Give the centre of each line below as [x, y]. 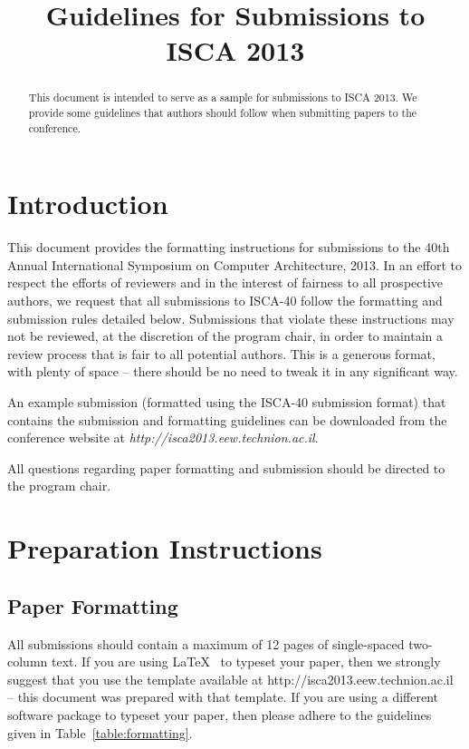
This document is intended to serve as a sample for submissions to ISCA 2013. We [223, 97]
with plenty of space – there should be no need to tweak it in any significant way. [233, 371]
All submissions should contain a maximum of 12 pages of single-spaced [206, 643]
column [28, 661]
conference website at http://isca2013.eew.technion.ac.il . [163, 438]
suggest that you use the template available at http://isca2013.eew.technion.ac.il [230, 679]
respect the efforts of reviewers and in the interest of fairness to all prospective [225, 282]
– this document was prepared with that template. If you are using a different [223, 697]
